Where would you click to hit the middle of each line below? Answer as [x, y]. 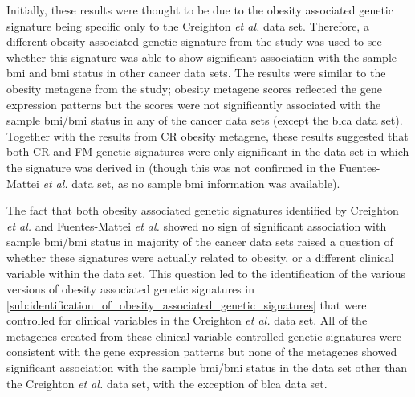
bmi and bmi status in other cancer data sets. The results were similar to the [196, 73]
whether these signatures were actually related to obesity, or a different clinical [200, 257]
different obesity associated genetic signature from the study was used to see [194, 41]
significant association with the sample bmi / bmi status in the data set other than [207, 368]
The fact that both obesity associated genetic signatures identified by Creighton [203, 210]
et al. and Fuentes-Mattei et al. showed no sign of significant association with [197, 225]
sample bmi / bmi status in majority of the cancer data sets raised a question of [200, 241]
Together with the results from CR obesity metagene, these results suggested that [207, 135]
